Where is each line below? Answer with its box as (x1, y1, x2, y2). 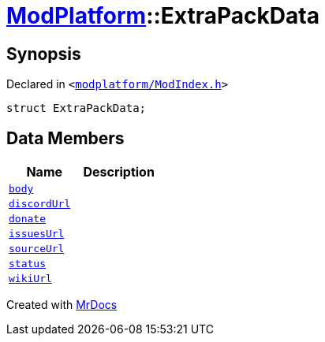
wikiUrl (9, 273, 52, 285)
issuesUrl (9, 228, 65, 240)
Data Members (6, 128, 125, 148)
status (9, 258, 46, 270)
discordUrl (9, 198, 71, 210)
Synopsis (6, 43, 81, 64)
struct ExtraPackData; (6, 102, 147, 115)
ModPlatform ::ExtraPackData (6, 2, 319, 29)
